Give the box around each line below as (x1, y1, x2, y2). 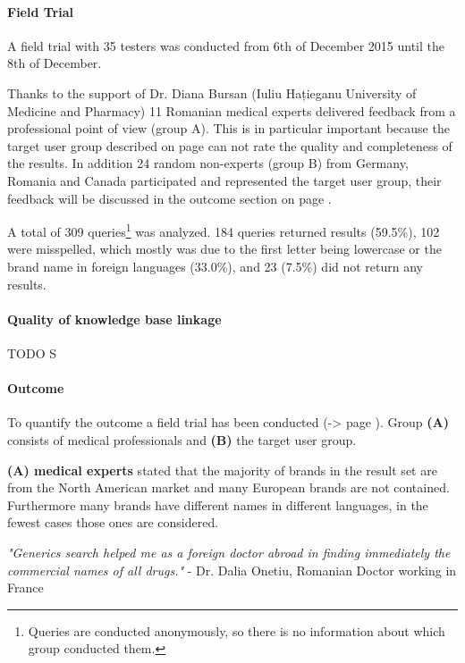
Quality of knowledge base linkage (7, 309, 222, 328)
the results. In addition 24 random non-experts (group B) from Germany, (7, 154, 409, 172)
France (7, 578, 44, 597)
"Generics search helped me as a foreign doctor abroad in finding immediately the (7, 542, 451, 561)
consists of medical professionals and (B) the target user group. (7, 430, 357, 449)
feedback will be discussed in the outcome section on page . (7, 189, 332, 207)
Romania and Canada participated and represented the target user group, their (7, 171, 442, 189)
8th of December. (7, 54, 102, 72)
